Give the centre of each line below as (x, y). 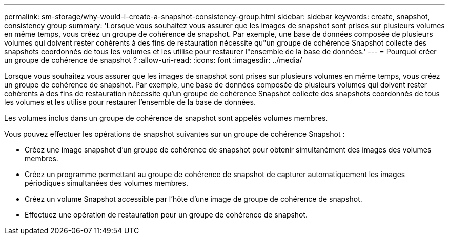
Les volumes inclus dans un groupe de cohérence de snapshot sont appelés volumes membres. (166, 118)
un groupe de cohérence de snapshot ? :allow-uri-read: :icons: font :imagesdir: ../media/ (153, 60)
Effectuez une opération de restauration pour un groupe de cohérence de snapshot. (166, 215)
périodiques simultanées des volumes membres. (106, 183)
